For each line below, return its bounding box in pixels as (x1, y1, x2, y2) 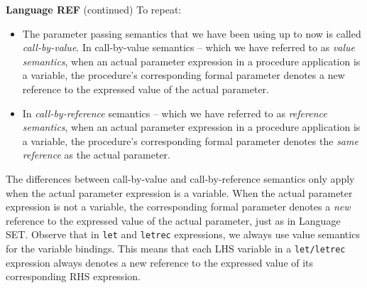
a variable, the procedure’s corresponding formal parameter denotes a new (22, 68, 345, 82)
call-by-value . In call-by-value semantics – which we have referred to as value (22, 40, 356, 55)
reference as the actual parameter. (22, 147, 170, 162)
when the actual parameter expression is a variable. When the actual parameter (6, 185, 353, 200)
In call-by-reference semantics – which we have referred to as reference (22, 105, 327, 120)
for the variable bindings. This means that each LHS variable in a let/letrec (6, 240, 346, 255)
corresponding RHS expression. (6, 269, 141, 284)
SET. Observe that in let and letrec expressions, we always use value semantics (6, 227, 360, 242)
